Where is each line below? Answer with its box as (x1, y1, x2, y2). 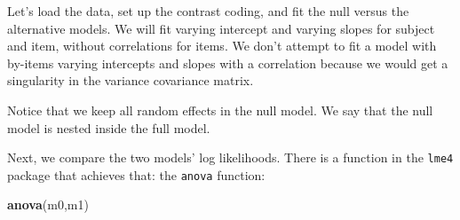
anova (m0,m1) (7, 195, 89, 214)
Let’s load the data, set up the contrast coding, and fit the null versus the (7, 2, 409, 20)
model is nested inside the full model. (7, 118, 210, 137)
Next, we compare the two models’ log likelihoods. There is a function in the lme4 (7, 148, 454, 167)
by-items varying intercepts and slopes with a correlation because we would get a (7, 53, 448, 72)
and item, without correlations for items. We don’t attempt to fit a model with (7, 36, 437, 55)
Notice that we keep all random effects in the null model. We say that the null (7, 100, 433, 119)
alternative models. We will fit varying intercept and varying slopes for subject (7, 19, 435, 37)
